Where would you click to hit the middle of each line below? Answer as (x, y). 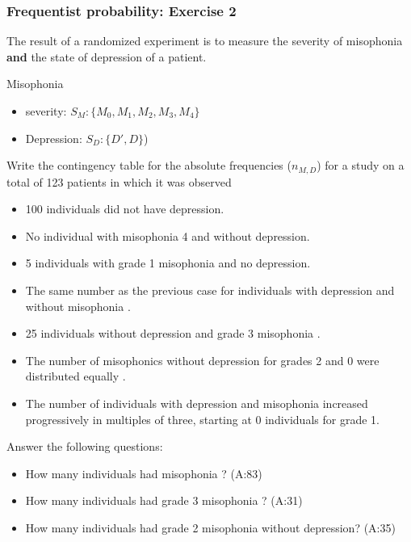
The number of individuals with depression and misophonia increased (197, 403)
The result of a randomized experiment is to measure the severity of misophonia (205, 41)
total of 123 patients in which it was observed (119, 181)
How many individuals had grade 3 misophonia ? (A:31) (164, 500)
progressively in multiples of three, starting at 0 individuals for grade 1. (202, 419)
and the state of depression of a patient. (107, 56)
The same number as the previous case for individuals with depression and (210, 290)
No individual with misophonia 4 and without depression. (168, 235)
